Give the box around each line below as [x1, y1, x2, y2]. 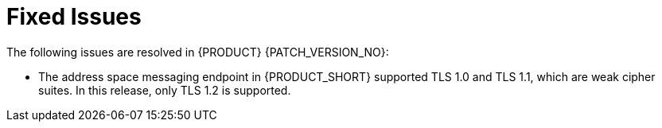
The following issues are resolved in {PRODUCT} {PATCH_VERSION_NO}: [6, 45, 389, 59]
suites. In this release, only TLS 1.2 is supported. [38, 83, 291, 97]
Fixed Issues [6, 3, 142, 30]
